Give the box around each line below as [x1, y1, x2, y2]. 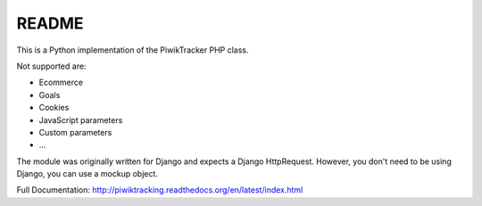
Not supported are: [16, 61, 87, 71]
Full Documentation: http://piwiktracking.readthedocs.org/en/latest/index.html [16, 185, 303, 195]
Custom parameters [38, 127, 112, 137]
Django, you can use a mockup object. [16, 169, 158, 179]
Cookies [38, 103, 70, 113]
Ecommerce [38, 77, 84, 88]
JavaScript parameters [38, 114, 123, 125]
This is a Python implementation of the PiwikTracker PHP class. [16, 45, 249, 55]
